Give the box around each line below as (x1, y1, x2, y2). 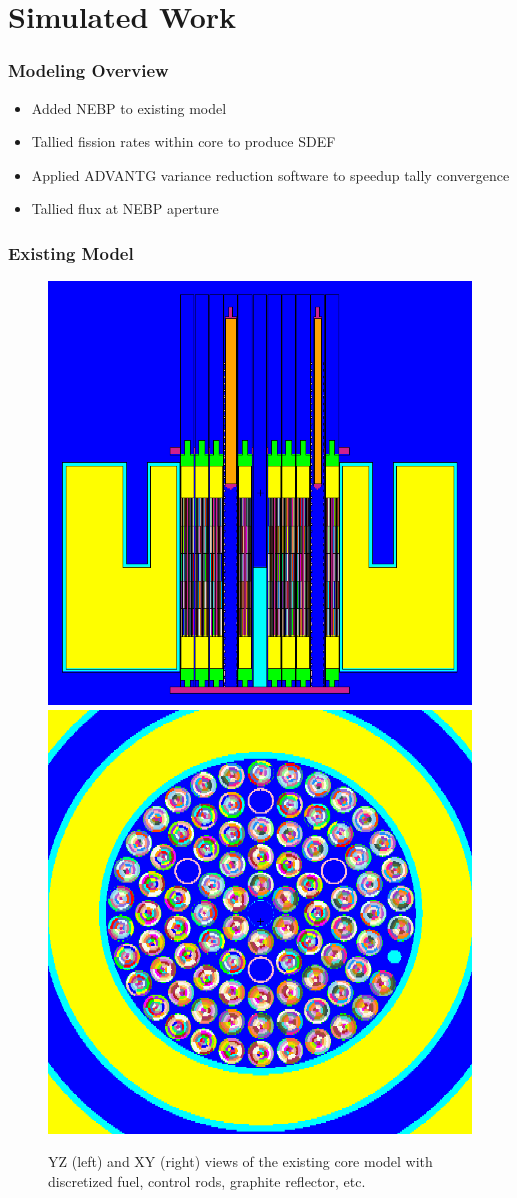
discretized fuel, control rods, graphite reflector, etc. (48, 1170, 366, 1191)
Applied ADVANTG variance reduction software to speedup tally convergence (31, 164, 510, 185)
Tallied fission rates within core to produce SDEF (31, 131, 336, 152)
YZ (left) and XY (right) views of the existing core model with (48, 1151, 433, 1172)
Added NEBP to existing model (31, 97, 227, 118)
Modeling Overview (8, 58, 169, 83)
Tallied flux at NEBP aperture (31, 198, 219, 219)
